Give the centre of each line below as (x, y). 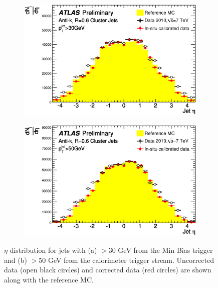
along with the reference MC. (49, 279)
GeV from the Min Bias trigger (165, 250)
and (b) (16, 260)
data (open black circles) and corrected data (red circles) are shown (108, 270)
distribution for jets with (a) (53, 250)
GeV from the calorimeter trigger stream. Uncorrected (131, 260)
